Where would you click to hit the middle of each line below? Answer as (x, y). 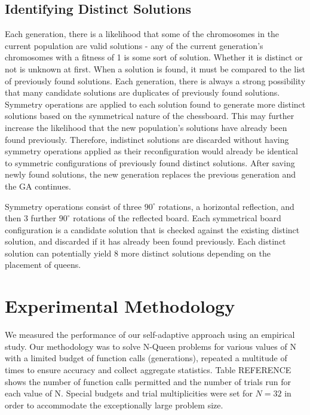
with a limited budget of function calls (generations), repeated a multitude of (146, 358)
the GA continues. (38, 186)
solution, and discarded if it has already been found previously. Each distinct (145, 241)
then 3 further (31, 218)
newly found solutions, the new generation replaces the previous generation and (150, 174)
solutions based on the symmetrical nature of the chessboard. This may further (150, 116)
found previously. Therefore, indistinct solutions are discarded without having (147, 139)
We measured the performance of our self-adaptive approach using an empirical (150, 335)
